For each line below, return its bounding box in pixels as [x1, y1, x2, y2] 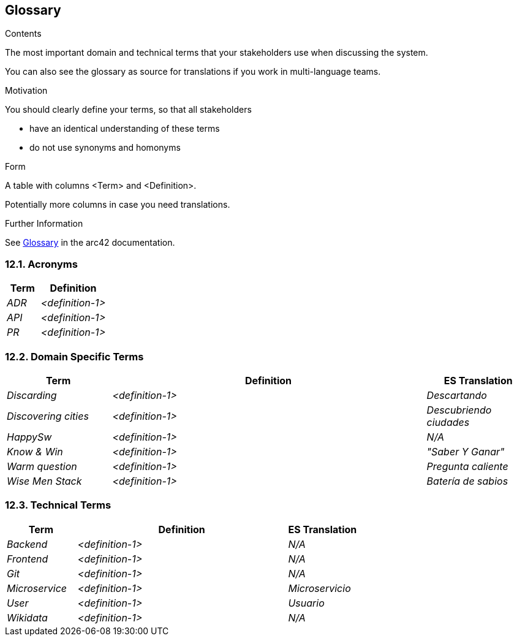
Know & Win [7, 445, 63, 458]
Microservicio [288, 582, 351, 594]
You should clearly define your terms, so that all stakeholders [5, 104, 252, 115]
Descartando [426, 389, 487, 401]
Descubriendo [426, 403, 492, 416]
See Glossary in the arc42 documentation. [5, 237, 175, 248]
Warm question [7, 460, 77, 472]
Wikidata [7, 611, 48, 624]
